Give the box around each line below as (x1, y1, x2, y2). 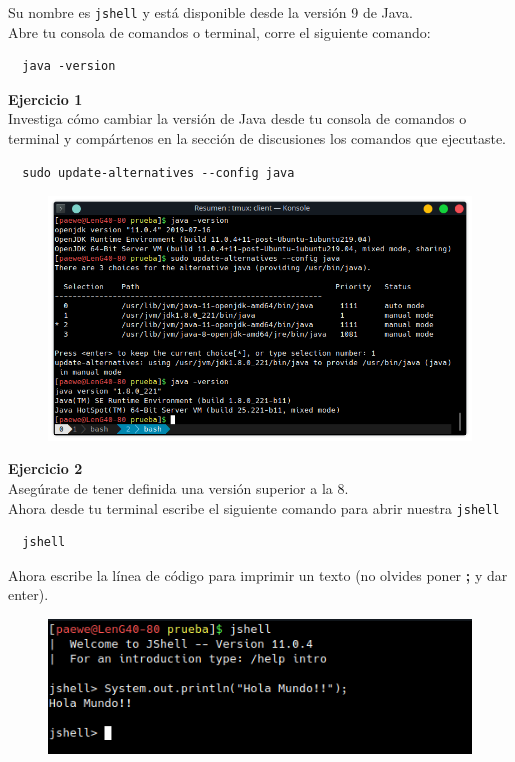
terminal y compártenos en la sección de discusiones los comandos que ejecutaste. (8, 128, 507, 149)
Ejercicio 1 (8, 88, 83, 109)
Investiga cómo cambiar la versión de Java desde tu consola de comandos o (8, 108, 467, 129)
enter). (8, 584, 49, 605)
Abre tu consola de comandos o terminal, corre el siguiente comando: (8, 21, 431, 42)
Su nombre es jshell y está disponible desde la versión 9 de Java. (8, 2, 413, 22)
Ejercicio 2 (8, 458, 83, 479)
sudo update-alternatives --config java (22, 165, 295, 180)
